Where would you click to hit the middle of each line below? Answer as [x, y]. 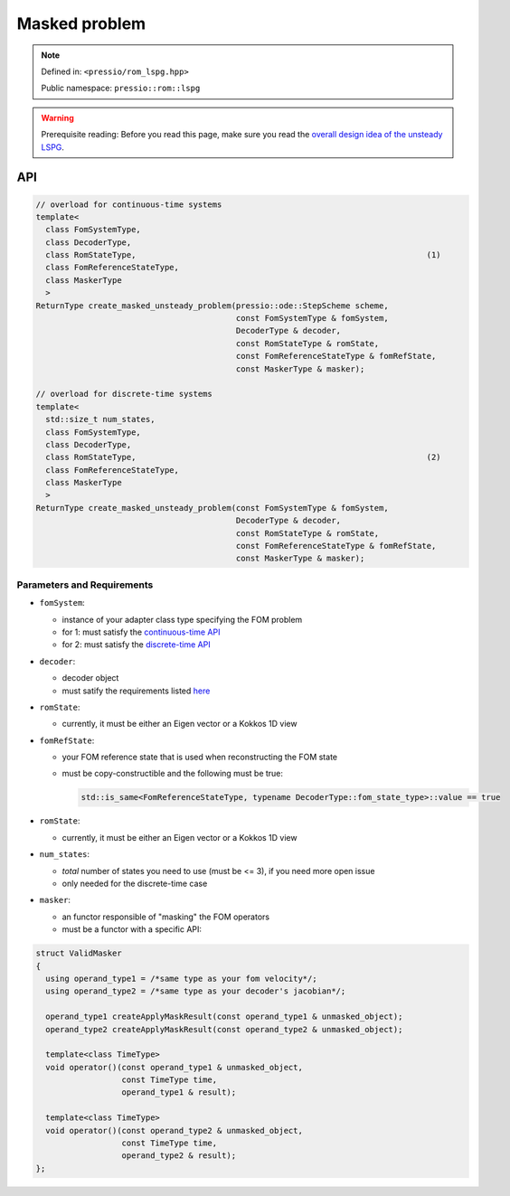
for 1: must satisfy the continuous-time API [141, 632]
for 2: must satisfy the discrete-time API [137, 645]
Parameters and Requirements [85, 585]
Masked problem [81, 24]
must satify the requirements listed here [136, 691]
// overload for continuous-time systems [129, 204]
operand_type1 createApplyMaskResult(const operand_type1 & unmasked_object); [224, 1017]
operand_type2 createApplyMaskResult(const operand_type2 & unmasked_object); [224, 1029]
